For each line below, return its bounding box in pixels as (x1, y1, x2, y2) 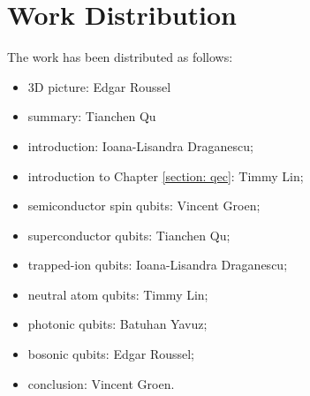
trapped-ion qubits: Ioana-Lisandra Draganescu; (27, 255, 288, 274)
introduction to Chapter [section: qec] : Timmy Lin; (27, 166, 304, 185)
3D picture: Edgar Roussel (27, 77, 171, 95)
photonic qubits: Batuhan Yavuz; (27, 315, 208, 333)
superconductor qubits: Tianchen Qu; (27, 225, 231, 244)
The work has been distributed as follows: (7, 48, 233, 66)
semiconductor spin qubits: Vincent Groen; (27, 196, 261, 215)
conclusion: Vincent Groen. (27, 374, 175, 392)
